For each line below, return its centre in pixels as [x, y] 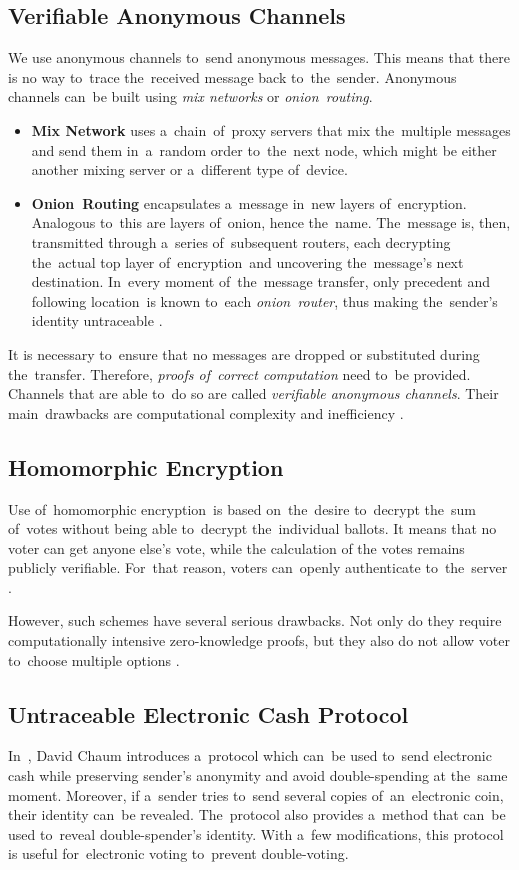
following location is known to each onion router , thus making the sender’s [264, 300]
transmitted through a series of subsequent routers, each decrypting [241, 241]
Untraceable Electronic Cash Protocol [208, 713]
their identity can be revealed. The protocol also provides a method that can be [257, 814]
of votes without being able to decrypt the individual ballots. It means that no [252, 528]
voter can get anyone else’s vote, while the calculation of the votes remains [236, 547]
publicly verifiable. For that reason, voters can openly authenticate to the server [258, 567]
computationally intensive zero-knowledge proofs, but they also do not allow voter [259, 640]
